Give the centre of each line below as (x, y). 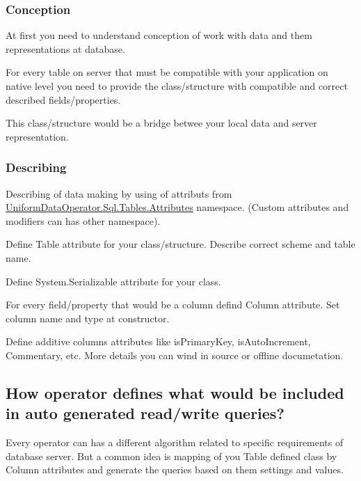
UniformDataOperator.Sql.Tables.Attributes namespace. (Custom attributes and (177, 207)
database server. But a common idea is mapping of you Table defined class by (171, 456)
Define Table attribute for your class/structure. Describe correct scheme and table (180, 244)
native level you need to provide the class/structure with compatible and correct (177, 86)
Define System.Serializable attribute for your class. (113, 281)
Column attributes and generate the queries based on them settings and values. (175, 470)
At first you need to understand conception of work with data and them (159, 35)
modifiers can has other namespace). (83, 220)
